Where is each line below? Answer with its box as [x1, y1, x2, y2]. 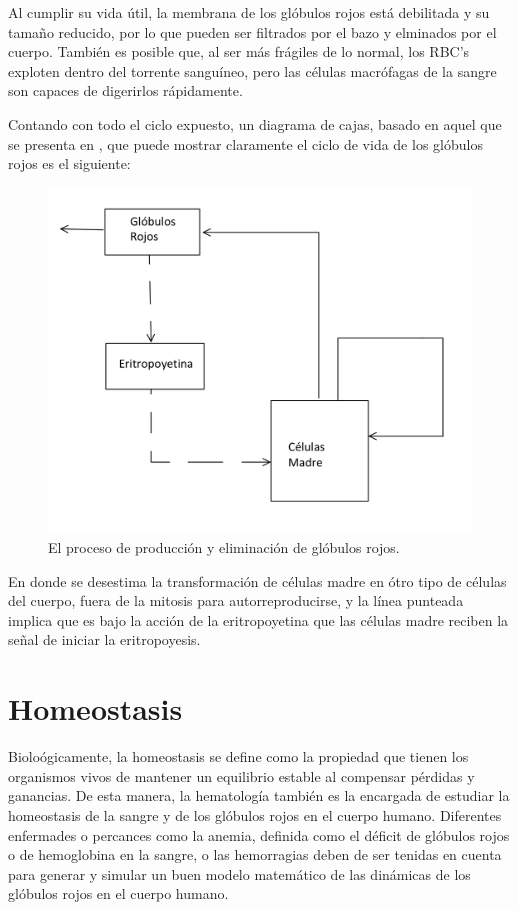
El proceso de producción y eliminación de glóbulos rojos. [48, 537, 400, 558]
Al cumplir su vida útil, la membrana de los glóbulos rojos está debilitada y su [8, 2, 490, 22]
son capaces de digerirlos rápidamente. [8, 80, 243, 101]
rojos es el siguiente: [8, 153, 131, 174]
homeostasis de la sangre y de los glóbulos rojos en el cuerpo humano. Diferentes [8, 804, 502, 825]
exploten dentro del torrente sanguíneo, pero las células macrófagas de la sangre [8, 60, 497, 81]
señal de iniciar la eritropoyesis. [8, 629, 201, 650]
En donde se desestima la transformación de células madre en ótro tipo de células [8, 570, 507, 591]
